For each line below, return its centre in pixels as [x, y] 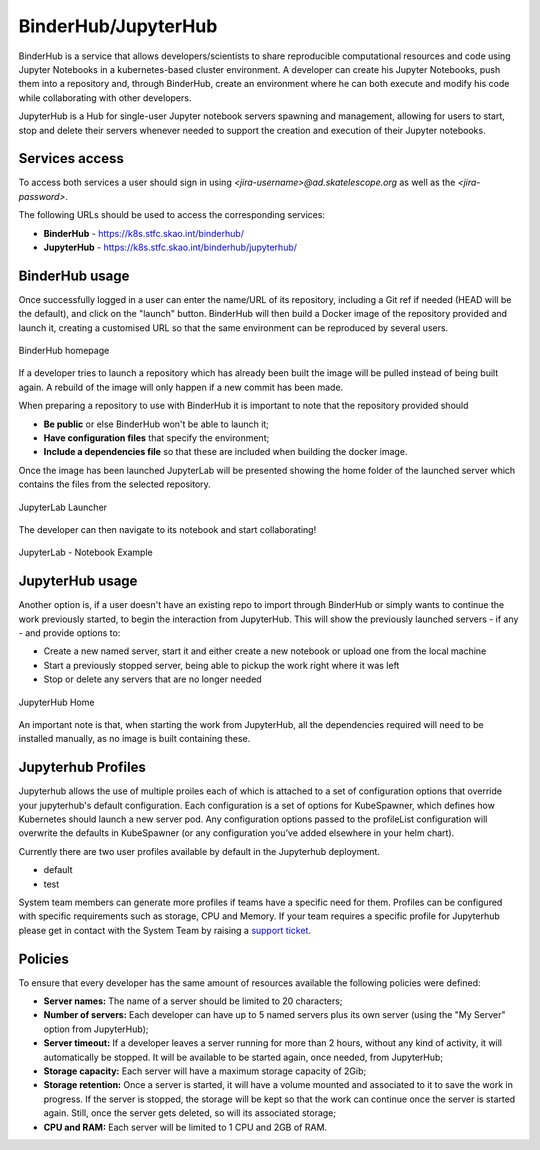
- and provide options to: [69, 633]
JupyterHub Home [56, 702]
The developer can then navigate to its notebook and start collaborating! [167, 529]
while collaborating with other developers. [105, 97]
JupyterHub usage [78, 581]
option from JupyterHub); [96, 1029]
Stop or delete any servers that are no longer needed [152, 679]
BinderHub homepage [64, 351]
